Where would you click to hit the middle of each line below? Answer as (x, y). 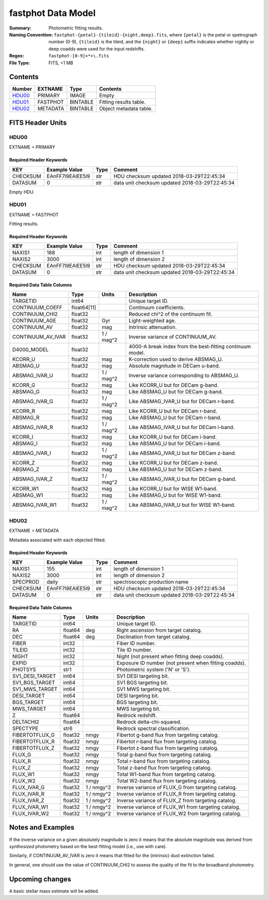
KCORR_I (23, 437)
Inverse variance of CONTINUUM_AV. (173, 337)
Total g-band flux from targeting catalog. (164, 755)
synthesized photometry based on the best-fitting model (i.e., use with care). (88, 846)
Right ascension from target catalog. (159, 630)
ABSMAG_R (26, 418)
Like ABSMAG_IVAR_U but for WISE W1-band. (182, 505)
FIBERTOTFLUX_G (33, 735)
